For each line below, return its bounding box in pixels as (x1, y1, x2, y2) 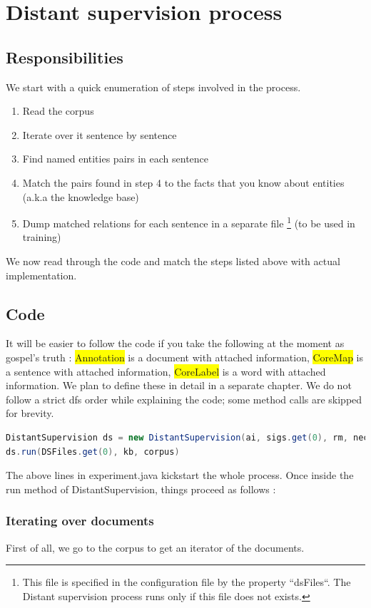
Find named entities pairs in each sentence (22, 151, 209, 166)
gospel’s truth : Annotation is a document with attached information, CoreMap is (6, 349, 363, 364)
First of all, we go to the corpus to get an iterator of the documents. (6, 540, 305, 555)
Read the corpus (22, 103, 94, 118)
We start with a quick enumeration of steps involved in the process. (6, 79, 301, 94)
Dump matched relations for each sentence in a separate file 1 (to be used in (22, 214, 355, 230)
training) (22, 230, 61, 244)
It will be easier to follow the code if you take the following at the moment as (6, 336, 345, 351)
